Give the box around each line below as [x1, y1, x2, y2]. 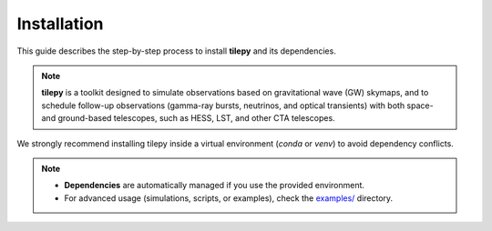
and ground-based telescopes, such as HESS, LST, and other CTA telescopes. [41, 113, 336, 124]
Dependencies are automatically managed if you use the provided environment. [64, 180, 364, 191]
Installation [16, 14, 104, 34]
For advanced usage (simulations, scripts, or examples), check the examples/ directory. [64, 192, 394, 204]
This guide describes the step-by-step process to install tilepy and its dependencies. [16, 45, 336, 56]
